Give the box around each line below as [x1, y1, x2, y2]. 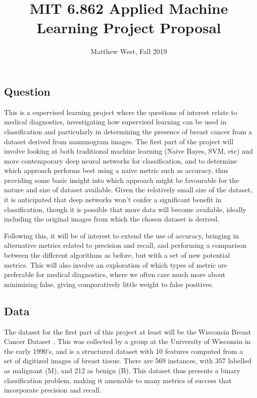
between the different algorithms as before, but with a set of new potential [4, 250, 230, 260]
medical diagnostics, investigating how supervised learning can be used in [4, 116, 226, 127]
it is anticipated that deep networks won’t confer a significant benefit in [4, 194, 221, 205]
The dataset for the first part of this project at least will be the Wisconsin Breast [4, 326, 252, 337]
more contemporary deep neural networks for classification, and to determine [4, 155, 237, 166]
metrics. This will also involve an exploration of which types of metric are [4, 259, 227, 270]
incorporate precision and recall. [4, 385, 102, 395]
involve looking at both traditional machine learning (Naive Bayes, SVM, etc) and [4, 146, 253, 156]
